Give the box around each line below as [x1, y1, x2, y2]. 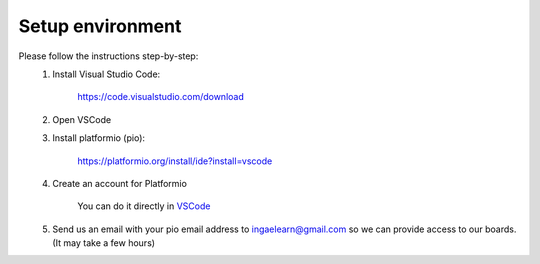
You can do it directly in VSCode [77, 200, 211, 212]
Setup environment [18, 15, 182, 37]
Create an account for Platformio [52, 177, 187, 189]
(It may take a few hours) [52, 237, 155, 249]
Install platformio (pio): [52, 132, 145, 144]
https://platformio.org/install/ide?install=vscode [77, 155, 273, 167]
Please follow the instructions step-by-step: [18, 50, 199, 62]
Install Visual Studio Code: [52, 68, 161, 80]
